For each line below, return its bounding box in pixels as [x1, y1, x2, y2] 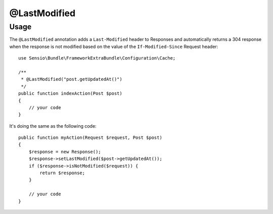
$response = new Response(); [28, 149, 101, 154]
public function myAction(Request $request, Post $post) [18, 135, 163, 141]
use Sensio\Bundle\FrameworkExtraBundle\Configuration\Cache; [18, 56, 176, 61]
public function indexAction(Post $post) [18, 91, 122, 96]
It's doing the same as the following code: [9, 123, 97, 129]
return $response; [39, 170, 85, 176]
